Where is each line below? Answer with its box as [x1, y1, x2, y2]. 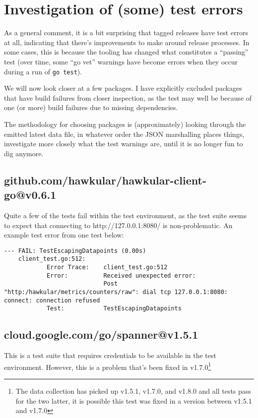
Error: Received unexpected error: [46, 272, 196, 279]
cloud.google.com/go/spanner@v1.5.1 [4, 327, 198, 342]
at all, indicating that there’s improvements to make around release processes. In [4, 37, 250, 47]
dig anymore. [4, 148, 44, 158]
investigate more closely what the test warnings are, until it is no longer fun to [4, 138, 243, 149]
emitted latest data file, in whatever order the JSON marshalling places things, [4, 128, 245, 139]
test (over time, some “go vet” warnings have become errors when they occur [4, 56, 238, 66]
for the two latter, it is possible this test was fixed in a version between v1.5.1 [15, 395, 252, 406]
